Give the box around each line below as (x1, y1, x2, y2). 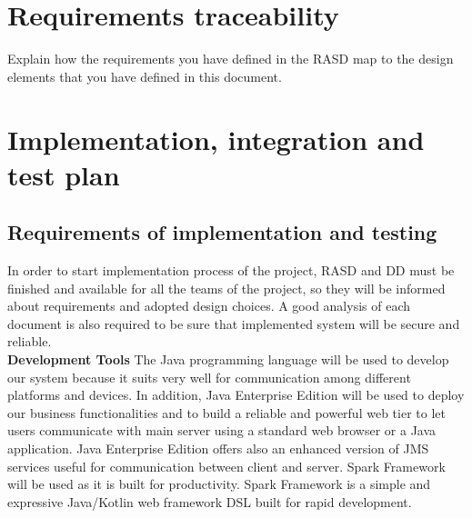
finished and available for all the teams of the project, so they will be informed (7, 278, 446, 297)
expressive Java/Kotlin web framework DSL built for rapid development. (7, 492, 412, 511)
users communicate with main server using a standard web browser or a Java (7, 421, 437, 440)
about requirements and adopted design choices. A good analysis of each (7, 296, 411, 315)
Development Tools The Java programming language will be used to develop (7, 350, 449, 369)
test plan (7, 155, 120, 193)
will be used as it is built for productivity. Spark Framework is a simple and (7, 474, 431, 493)
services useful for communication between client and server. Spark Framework (7, 456, 446, 475)
